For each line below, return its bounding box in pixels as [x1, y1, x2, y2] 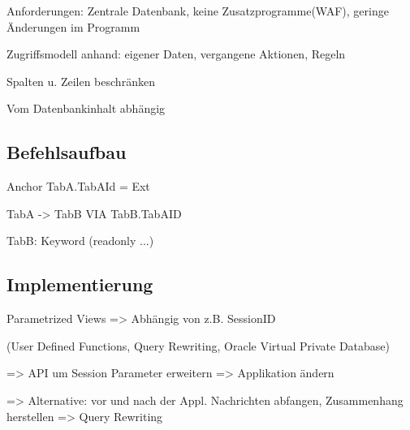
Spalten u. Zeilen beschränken [6, 72, 155, 89]
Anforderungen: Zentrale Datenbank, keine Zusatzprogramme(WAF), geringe [6, 2, 389, 19]
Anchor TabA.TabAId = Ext [6, 178, 150, 195]
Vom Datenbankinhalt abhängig [6, 100, 166, 117]
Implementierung [6, 272, 153, 297]
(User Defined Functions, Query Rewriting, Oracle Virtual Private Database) [6, 337, 391, 354]
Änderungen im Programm [6, 18, 140, 35]
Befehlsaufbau [6, 140, 127, 165]
